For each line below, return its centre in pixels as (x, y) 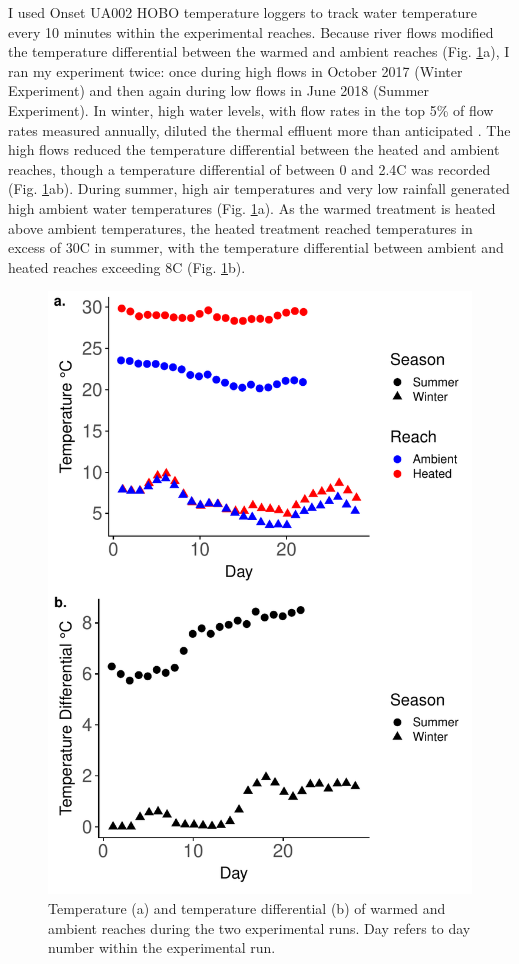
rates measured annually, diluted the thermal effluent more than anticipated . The (259, 129)
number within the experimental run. (162, 947)
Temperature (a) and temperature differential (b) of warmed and (247, 907)
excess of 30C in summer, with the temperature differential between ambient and (256, 247)
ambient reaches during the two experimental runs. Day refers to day (259, 927)
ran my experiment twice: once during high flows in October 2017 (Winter (235, 70)
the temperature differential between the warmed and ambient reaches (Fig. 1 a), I (259, 51)
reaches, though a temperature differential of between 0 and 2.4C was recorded (249, 168)
